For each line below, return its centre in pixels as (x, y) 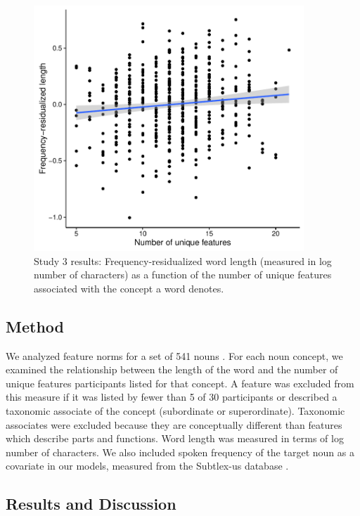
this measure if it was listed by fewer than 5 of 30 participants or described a (172, 397)
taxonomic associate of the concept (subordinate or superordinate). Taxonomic (175, 411)
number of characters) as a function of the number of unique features (183, 275)
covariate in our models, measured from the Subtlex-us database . (147, 466)
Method (35, 326)
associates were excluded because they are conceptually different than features (174, 424)
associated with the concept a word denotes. (129, 288)
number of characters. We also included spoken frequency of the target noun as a (180, 452)
